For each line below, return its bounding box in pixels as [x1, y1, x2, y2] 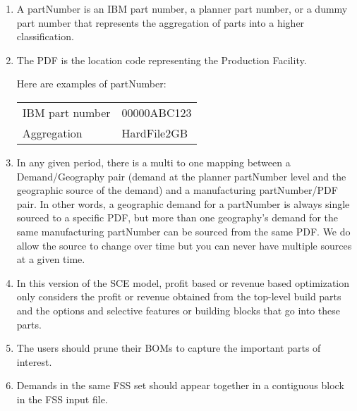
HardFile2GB [121, 124, 188, 141]
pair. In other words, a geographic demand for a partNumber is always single [16, 196, 350, 211]
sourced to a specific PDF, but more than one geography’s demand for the [16, 210, 338, 225]
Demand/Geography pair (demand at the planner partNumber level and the [16, 168, 346, 183]
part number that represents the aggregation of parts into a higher [16, 15, 305, 30]
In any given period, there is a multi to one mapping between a [16, 154, 291, 169]
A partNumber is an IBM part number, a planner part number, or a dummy [16, 1, 348, 16]
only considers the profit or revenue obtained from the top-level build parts [16, 289, 341, 304]
